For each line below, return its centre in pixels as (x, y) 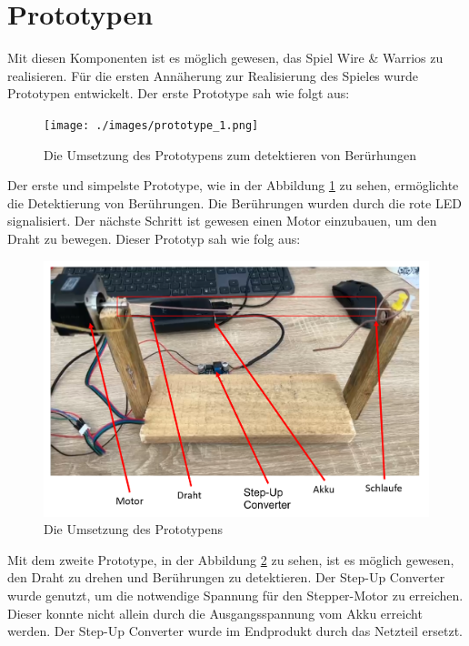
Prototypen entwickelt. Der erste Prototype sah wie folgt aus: (179, 93)
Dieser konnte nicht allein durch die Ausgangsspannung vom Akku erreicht (215, 613)
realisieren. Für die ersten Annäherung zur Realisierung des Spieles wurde (213, 75)
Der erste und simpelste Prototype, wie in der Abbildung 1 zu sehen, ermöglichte (233, 185)
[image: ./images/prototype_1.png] (151, 125)
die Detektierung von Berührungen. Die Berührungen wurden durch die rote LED (234, 202)
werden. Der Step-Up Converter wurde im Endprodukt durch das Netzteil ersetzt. (235, 631)
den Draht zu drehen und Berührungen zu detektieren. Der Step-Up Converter (226, 577)
